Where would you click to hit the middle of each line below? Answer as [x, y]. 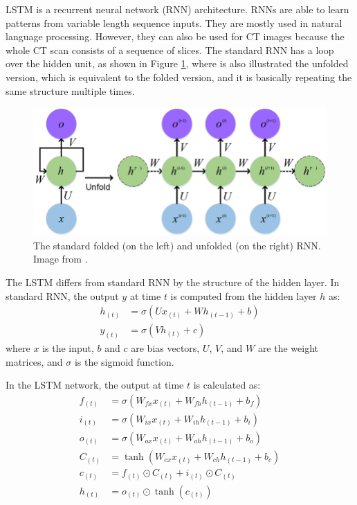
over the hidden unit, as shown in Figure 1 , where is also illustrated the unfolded [177, 63]
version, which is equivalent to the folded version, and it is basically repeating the [179, 77]
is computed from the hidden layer [244, 295]
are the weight [288, 348]
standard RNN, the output [62, 295]
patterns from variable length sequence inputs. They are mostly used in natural [174, 23]
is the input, [68, 348]
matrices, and [34, 361]
